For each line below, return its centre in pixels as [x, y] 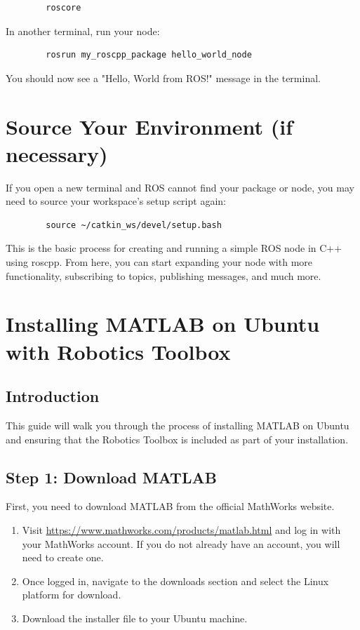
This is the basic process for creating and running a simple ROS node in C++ [174, 248]
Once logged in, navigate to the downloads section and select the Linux [175, 581]
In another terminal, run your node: [83, 31]
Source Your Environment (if [149, 126]
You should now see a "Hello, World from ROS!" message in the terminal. [163, 78]
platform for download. [72, 595]
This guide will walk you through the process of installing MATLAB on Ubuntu [178, 425]
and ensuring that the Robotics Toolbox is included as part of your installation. [177, 439]
